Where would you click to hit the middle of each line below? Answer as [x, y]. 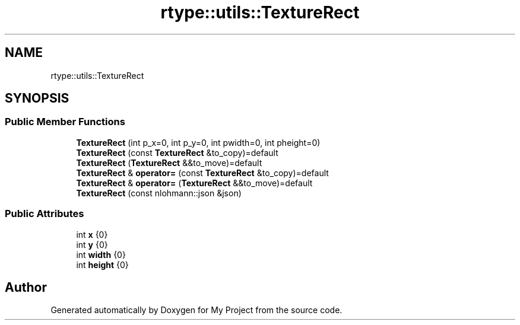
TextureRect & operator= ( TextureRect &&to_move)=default [194, 183]
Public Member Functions [65, 122]
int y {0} [92, 244]
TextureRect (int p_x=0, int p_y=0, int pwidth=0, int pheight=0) [198, 142]
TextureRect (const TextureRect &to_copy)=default [177, 152]
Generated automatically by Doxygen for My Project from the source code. [196, 310]
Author [26, 287]
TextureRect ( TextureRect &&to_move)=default [169, 162]
